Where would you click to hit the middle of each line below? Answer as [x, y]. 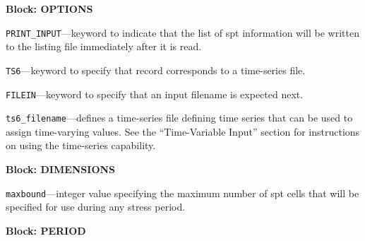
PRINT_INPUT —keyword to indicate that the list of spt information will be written [182, 32]
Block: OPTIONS [49, 8]
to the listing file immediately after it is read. [104, 46]
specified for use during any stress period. [96, 207]
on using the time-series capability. [81, 145]
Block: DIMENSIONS [61, 169]
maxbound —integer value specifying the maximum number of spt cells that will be [182, 193]
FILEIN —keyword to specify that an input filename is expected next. [155, 94]
